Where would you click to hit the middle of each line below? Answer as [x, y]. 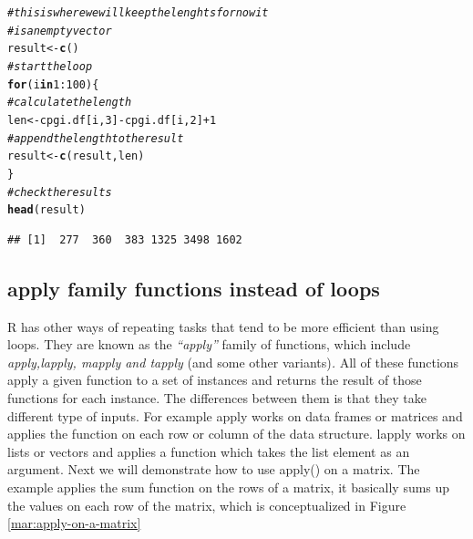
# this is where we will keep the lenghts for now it [138, 13]
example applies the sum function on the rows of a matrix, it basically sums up [229, 487]
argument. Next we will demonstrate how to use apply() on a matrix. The [214, 469]
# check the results [60, 192]
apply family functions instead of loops [194, 288]
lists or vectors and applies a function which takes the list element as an [209, 451]
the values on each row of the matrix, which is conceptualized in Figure [207, 505]
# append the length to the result [96, 138]
